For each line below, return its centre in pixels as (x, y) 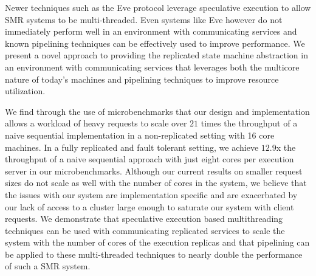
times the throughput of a (249, 123)
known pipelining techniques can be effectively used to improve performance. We (155, 43)
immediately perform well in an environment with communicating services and (151, 31)
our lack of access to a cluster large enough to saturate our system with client (149, 206)
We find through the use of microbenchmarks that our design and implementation (157, 111)
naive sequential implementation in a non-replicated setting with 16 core (140, 135)
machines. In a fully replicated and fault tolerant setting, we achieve (132, 147)
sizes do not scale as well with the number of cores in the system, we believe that (156, 183)
